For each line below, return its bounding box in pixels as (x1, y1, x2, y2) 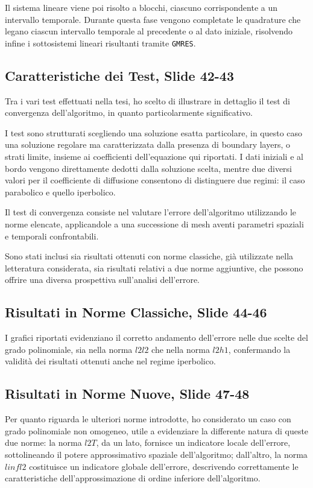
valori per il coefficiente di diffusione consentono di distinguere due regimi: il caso (5, 174, 305, 186)
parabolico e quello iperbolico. (5, 185, 116, 198)
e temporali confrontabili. (5, 229, 99, 242)
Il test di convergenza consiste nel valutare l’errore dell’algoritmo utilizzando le (5, 206, 297, 218)
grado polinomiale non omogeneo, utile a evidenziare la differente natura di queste (5, 424, 309, 437)
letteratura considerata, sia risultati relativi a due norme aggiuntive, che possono (5, 261, 303, 274)
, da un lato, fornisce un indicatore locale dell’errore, (96, 436, 291, 449)
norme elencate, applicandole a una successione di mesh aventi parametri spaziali (5, 217, 304, 230)
